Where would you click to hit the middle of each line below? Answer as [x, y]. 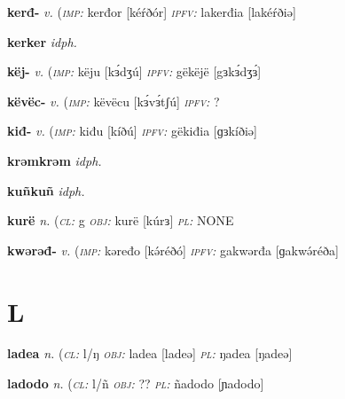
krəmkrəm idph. [55, 160]
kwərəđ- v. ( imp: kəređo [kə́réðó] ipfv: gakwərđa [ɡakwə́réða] [173, 250]
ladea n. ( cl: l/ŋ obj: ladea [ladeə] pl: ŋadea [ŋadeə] [150, 353]
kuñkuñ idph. [46, 190]
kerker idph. [42, 41]
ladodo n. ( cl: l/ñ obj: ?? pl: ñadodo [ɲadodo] [136, 383]
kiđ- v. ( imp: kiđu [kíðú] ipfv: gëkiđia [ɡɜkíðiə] [132, 131]
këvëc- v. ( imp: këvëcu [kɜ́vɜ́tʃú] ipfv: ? [114, 101]
